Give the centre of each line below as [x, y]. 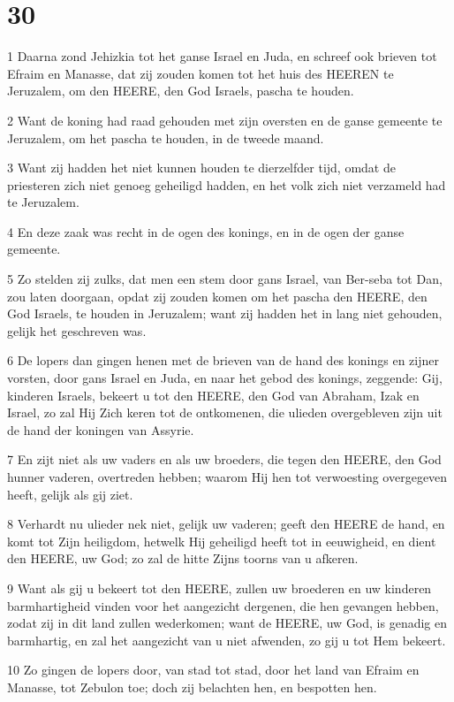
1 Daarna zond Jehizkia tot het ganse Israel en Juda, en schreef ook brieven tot [222, 56]
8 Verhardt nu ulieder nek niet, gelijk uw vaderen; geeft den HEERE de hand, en [226, 524]
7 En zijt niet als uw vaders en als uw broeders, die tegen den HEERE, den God [224, 459]
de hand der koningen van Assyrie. [101, 429]
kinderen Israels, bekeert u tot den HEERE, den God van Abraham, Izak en [213, 395]
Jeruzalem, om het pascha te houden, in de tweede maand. [166, 137]
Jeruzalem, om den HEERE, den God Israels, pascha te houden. [181, 91]
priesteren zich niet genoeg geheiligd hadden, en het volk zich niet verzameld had [227, 184]
